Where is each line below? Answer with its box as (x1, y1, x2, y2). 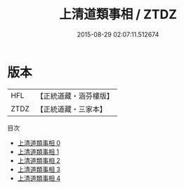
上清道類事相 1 (17, 147, 60, 156)
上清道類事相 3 (17, 165, 61, 173)
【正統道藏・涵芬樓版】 (36, 91, 114, 101)
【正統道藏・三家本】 (36, 104, 107, 114)
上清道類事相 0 (17, 138, 61, 147)
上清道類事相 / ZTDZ (58, 6, 178, 23)
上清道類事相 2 (17, 156, 61, 164)
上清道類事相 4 (17, 173, 61, 182)
